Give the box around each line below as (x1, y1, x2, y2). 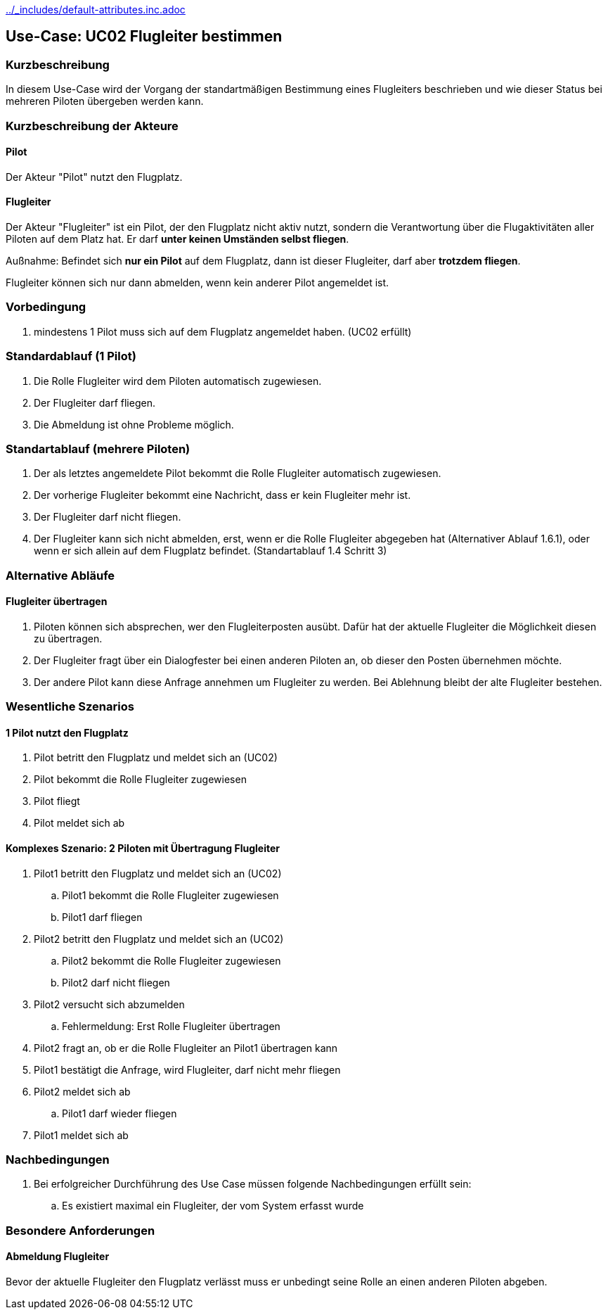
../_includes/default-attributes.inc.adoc (6, 4, 186, 15)
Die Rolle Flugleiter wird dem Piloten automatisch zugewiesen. (34, 374, 322, 387)
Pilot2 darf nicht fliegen (62, 976, 170, 989)
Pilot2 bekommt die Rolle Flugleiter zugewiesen (62, 954, 281, 967)
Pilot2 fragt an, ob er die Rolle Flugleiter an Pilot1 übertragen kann (34, 1041, 338, 1054)
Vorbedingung (6, 300, 86, 315)
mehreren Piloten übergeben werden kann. (6, 95, 204, 108)
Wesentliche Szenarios (6, 699, 134, 714)
